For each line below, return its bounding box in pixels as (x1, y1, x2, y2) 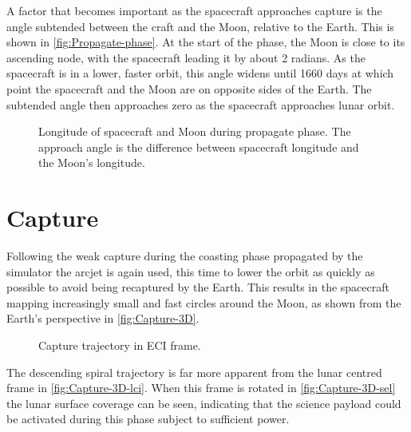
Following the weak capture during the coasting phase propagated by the (6, 248, 363, 264)
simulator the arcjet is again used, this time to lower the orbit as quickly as (6, 263, 375, 279)
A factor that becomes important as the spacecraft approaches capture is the (6, 2, 382, 18)
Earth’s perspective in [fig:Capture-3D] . (6, 310, 200, 327)
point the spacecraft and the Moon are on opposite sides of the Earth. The (6, 80, 372, 97)
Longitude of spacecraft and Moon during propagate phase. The (38, 123, 351, 140)
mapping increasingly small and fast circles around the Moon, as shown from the (6, 294, 401, 311)
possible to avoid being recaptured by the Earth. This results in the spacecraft (6, 279, 389, 295)
